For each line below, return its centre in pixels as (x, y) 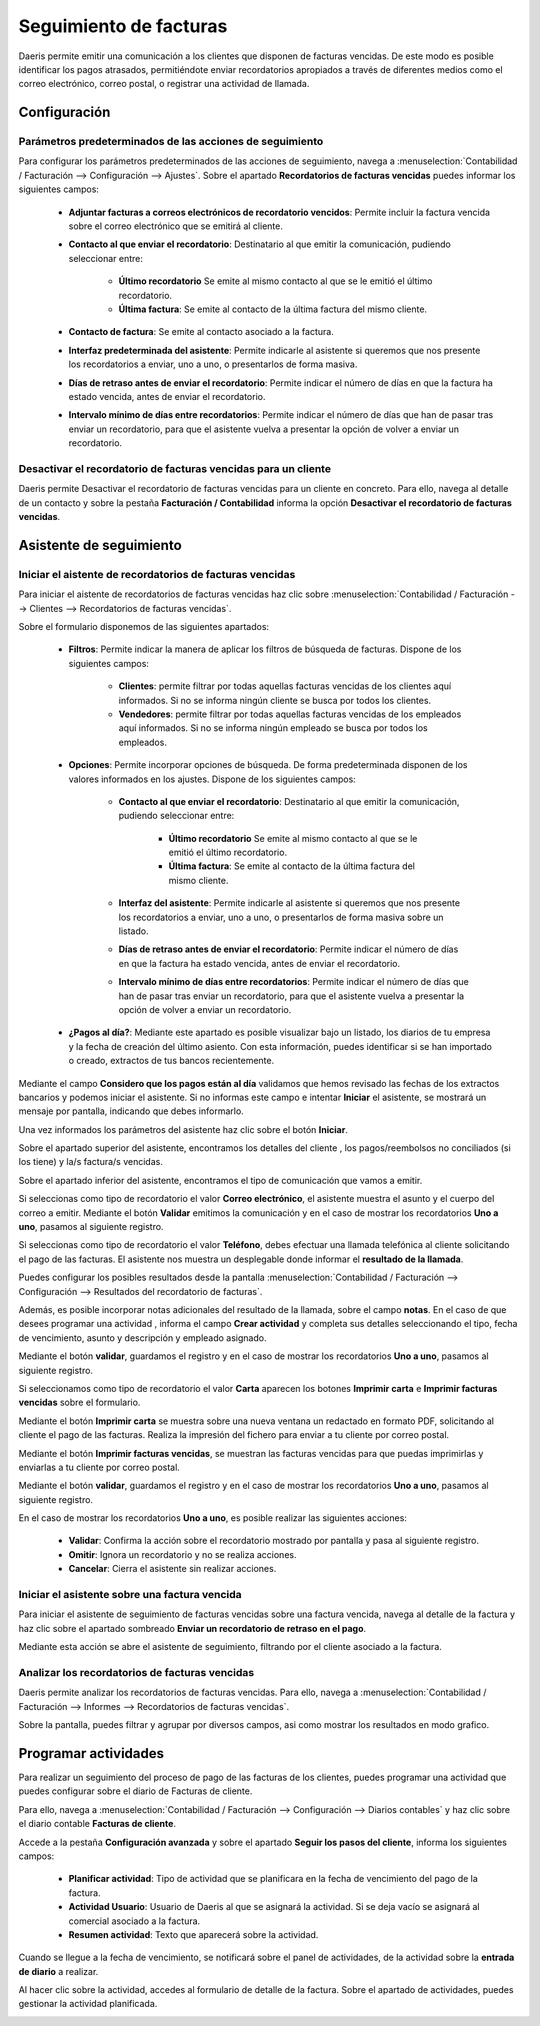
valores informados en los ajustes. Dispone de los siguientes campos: (212, 779)
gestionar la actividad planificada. (88, 2004)
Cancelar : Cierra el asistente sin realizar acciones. (172, 1569)
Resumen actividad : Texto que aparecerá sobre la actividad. (193, 1934)
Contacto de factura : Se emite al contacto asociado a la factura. (201, 332)
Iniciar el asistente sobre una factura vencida (130, 1595)
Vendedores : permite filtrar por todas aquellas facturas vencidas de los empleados (290, 714)
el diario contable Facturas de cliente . (97, 1824)
